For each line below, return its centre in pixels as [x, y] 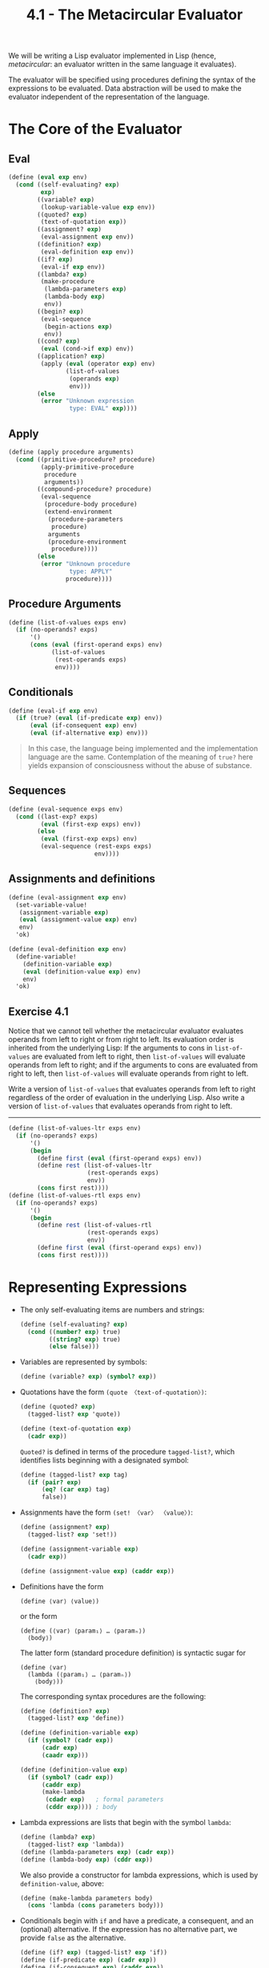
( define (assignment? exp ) [65, 1527]
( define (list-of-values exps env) [68, 622]
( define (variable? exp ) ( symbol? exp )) [88, 1377]
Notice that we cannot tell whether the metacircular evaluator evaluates [126, 1031]
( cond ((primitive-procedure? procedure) [86, 459]
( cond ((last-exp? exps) [57, 816]
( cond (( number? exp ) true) [74, 1332]
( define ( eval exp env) [48, 177]
